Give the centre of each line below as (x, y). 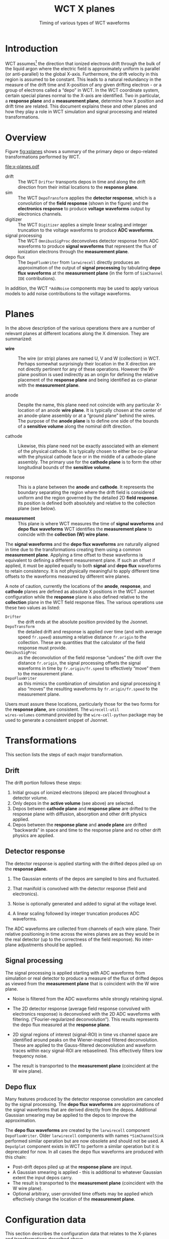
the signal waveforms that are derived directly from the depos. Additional (81, 1110)
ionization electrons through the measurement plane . (73, 252)
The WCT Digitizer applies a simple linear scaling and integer (82, 225)
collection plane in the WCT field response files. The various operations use (84, 603)
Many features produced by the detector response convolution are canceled (84, 1099)
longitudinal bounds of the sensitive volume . (64, 468)
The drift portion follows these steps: (44, 783)
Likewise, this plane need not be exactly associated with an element (88, 446)
